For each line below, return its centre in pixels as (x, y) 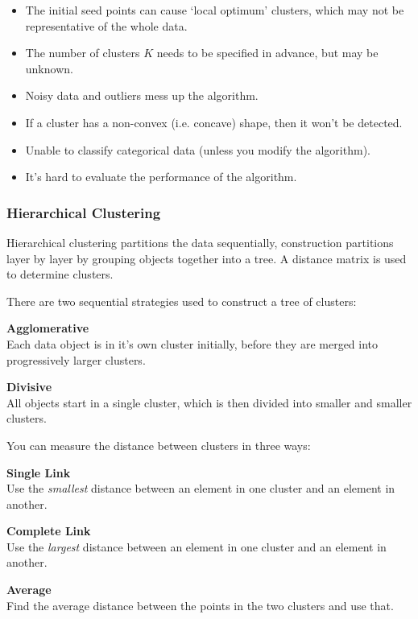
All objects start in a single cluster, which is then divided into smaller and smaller (209, 402)
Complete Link (49, 531)
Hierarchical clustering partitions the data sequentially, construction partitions (200, 242)
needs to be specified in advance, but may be (267, 53)
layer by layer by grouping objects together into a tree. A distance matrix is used (207, 258)
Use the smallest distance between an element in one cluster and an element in (201, 488)
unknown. (49, 68)
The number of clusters (83, 53)
